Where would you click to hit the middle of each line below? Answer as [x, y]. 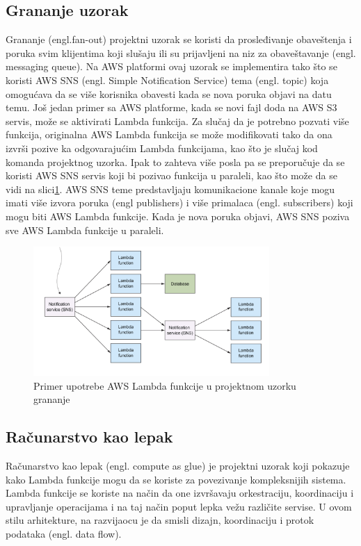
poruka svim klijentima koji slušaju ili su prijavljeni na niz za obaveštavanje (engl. [181, 52]
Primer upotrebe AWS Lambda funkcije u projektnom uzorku [165, 385]
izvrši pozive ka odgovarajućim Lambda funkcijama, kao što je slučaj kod [162, 148]
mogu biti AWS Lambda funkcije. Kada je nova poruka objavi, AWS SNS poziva [178, 216]
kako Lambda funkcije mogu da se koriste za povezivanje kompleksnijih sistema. [176, 479]
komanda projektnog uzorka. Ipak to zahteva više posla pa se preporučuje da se [175, 162]
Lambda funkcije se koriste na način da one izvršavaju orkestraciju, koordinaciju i [180, 493]
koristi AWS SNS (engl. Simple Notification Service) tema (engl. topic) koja [167, 80]
